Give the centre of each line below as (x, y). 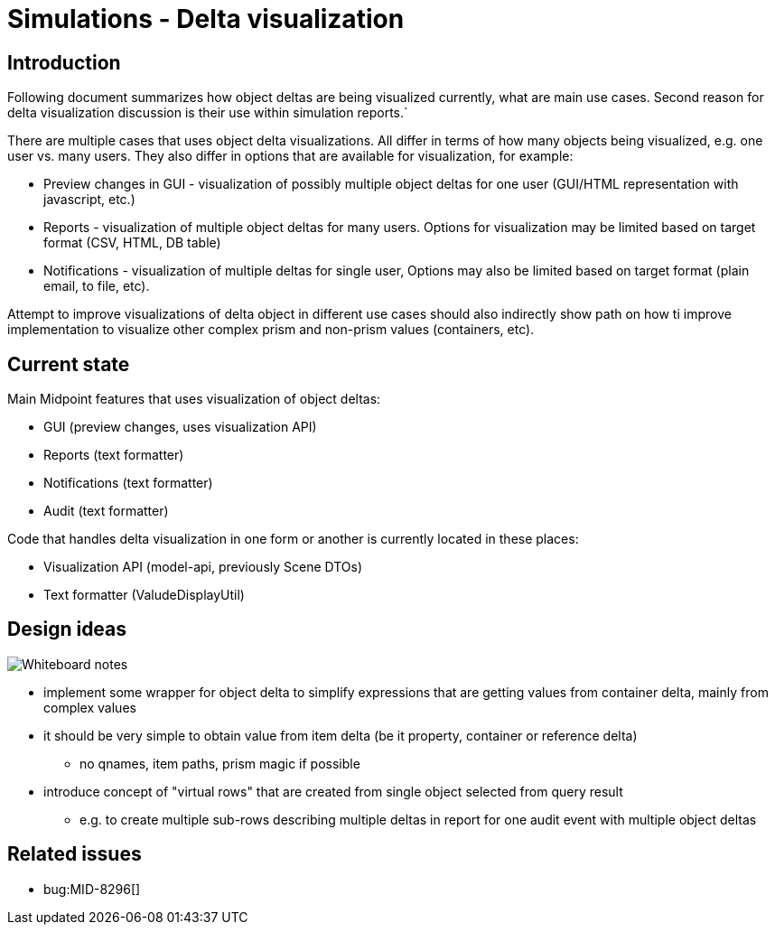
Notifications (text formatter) (128, 483)
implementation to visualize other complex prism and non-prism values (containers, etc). (271, 330)
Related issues (75, 854)
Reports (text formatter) (114, 455)
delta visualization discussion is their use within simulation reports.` (208, 113)
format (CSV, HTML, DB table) (132, 243)
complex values (90, 707)
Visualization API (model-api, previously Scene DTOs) (203, 567)
